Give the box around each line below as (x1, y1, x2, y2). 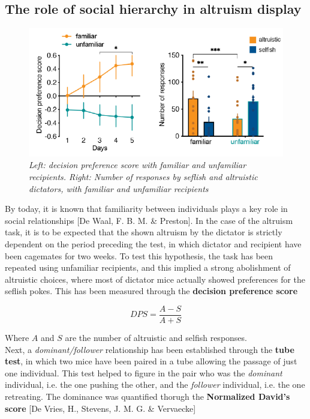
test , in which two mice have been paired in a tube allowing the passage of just (5, 355, 297, 367)
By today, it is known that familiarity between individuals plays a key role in (5, 202, 288, 215)
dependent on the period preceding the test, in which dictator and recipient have (5, 237, 302, 250)
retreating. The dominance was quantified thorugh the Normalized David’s (5, 390, 290, 402)
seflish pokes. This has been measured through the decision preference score (5, 285, 298, 297)
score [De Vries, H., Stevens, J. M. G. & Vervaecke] (5, 402, 196, 414)
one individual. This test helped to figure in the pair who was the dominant (5, 366, 282, 379)
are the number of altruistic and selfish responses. (65, 331, 247, 343)
